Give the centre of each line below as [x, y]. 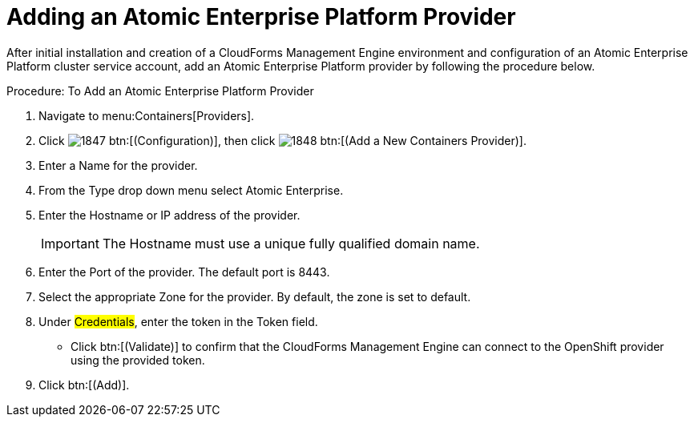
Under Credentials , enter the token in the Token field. [178, 321]
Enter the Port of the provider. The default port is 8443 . [184, 272]
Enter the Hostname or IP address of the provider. [169, 215]
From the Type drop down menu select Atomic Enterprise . [191, 190]
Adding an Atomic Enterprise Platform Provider [261, 17]
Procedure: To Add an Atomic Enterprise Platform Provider [160, 91]
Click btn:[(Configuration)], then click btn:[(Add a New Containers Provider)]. [282, 140]
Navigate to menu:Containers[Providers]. [147, 115]
